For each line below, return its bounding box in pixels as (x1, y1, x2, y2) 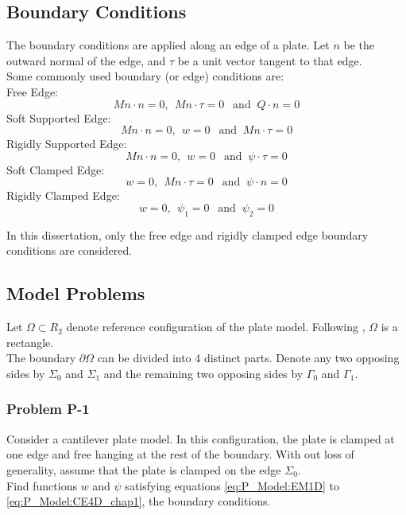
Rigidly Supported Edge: (6, 135, 127, 152)
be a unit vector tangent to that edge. (177, 52, 362, 68)
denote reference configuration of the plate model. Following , (66, 318, 365, 335)
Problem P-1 (6, 399, 90, 419)
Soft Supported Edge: (6, 109, 111, 126)
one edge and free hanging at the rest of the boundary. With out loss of (6, 446, 354, 462)
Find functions (6, 477, 77, 494)
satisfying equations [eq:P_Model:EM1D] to (125, 477, 339, 494)
